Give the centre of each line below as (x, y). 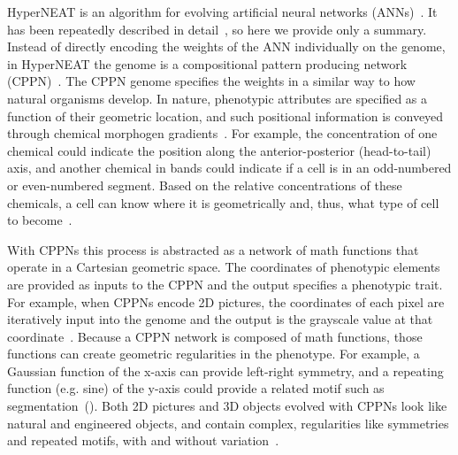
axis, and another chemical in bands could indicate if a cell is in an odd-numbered (229, 168)
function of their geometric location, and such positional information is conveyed (225, 116)
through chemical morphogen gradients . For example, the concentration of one (222, 133)
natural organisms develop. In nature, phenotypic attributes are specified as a (218, 98)
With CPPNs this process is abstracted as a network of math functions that (213, 249)
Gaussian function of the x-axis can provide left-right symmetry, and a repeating (225, 370)
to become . (40, 220)
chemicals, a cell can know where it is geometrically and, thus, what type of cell (223, 202)
